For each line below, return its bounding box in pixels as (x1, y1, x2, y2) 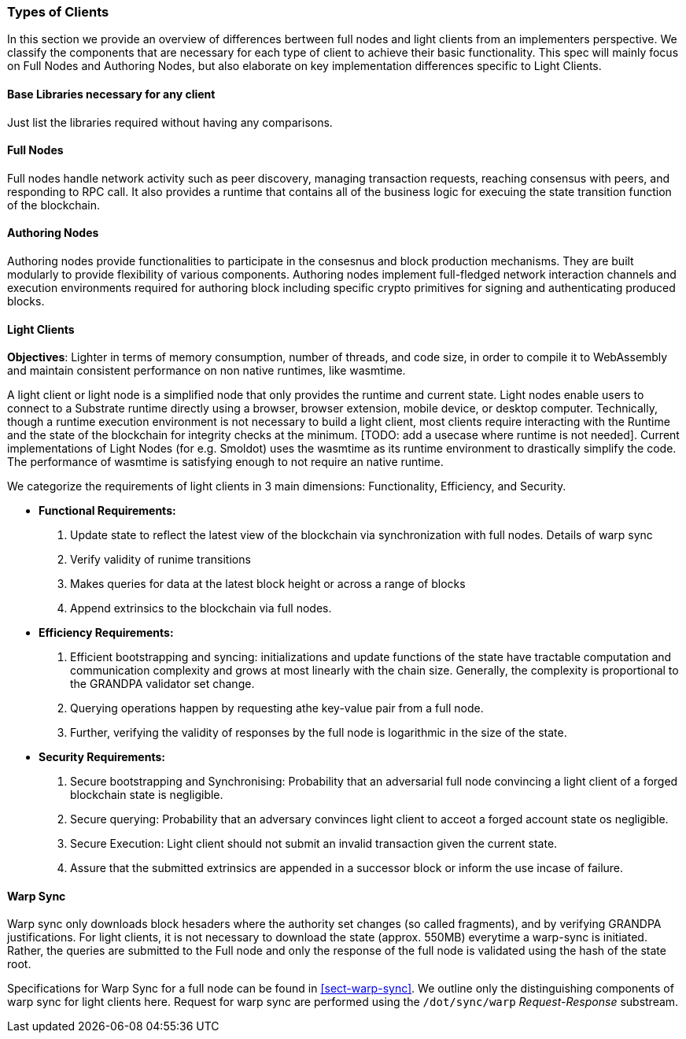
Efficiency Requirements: (39, 626, 174, 640)
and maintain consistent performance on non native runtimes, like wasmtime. (7, 364, 406, 378)
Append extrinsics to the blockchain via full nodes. (70, 601, 332, 616)
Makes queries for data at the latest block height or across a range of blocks (70, 577, 466, 591)
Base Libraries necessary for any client (7, 87, 216, 101)
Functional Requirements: (39, 504, 176, 518)
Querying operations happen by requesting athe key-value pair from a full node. (70, 701, 484, 715)
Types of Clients (7, 4, 109, 20)
